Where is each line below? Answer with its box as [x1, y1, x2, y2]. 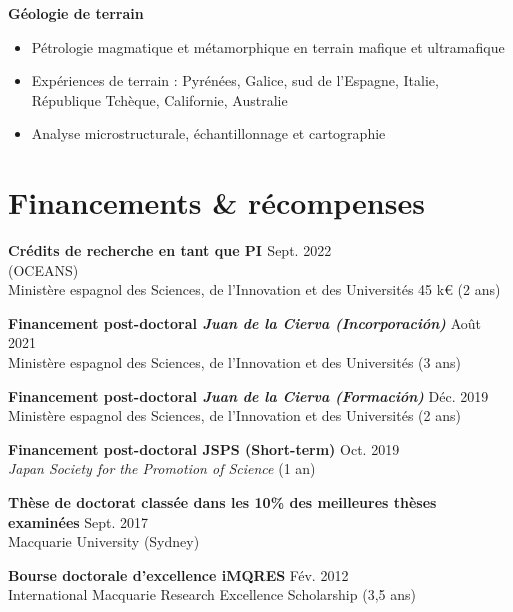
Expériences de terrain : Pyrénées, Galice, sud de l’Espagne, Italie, [31, 70, 439, 91]
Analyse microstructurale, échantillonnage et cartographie [31, 123, 386, 144]
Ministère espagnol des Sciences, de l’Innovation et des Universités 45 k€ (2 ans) [8, 279, 501, 300]
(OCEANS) [8, 259, 79, 280]
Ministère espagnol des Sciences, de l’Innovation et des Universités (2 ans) [8, 405, 461, 426]
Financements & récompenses [8, 182, 425, 223]
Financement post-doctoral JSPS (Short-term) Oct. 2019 [8, 438, 400, 459]
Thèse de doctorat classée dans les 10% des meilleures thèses [8, 492, 437, 513]
